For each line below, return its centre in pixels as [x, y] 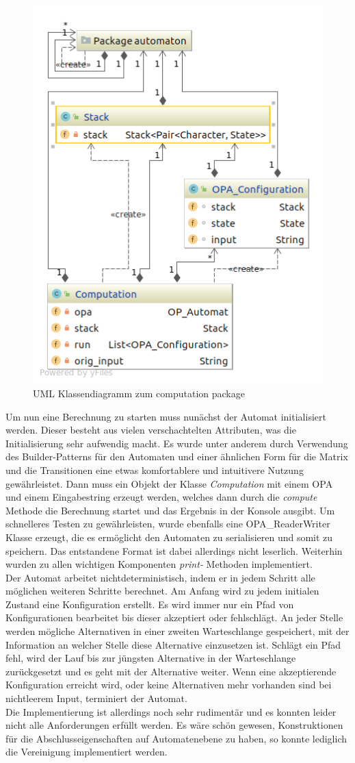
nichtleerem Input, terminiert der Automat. [96, 698]
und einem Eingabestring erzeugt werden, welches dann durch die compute [161, 497]
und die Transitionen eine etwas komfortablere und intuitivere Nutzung [155, 470]
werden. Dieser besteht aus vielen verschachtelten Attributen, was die [151, 430]
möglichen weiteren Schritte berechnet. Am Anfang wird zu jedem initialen [162, 591]
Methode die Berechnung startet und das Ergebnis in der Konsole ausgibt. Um [170, 510]
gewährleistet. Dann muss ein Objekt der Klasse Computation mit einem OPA [169, 483]
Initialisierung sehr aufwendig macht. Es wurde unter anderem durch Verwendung [177, 443]
